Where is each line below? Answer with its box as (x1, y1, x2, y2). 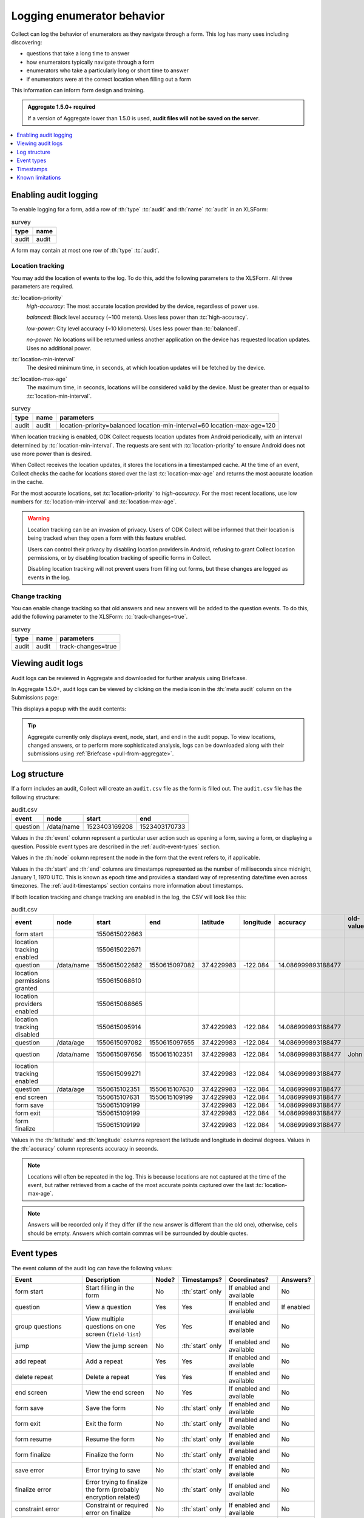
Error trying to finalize (85, 1477, 148, 1486)
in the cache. (11, 478, 44, 486)
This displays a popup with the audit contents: (11, 705, 127, 712)
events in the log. (27, 574, 71, 581)
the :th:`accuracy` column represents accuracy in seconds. (11, 1145, 159, 1152)
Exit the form (85, 1419, 123, 1428)
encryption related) (85, 1492, 141, 1501)
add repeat (15, 1357, 47, 1366)
